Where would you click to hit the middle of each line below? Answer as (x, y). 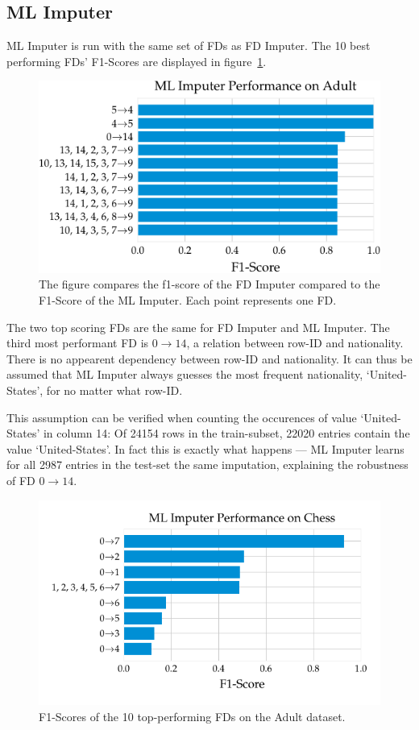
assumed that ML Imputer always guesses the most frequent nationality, (185, 374)
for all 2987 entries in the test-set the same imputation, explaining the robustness (207, 465)
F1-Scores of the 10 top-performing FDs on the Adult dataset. (192, 716)
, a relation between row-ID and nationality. (295, 343)
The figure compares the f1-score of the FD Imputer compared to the (209, 284)
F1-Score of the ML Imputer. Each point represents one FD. (188, 299)
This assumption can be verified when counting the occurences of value (182, 417)
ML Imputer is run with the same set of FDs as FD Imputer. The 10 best (189, 46)
